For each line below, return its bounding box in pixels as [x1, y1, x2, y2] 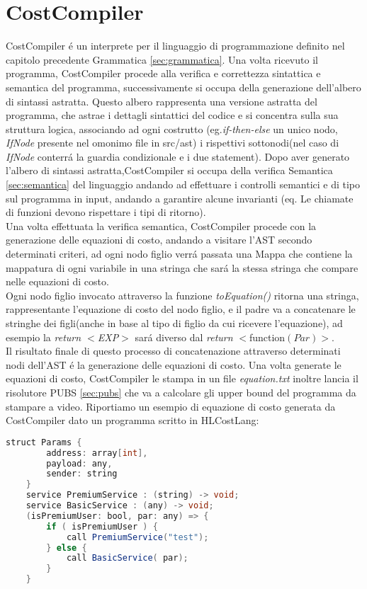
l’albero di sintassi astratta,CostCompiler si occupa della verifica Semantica [6, 163, 333, 178]
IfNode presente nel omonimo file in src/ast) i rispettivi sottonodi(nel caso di [6, 135, 339, 150]
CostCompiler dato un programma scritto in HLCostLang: [6, 413, 259, 428]
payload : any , [46, 458, 113, 469]
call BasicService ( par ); [66, 553, 188, 564]
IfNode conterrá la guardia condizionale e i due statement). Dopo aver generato [6, 149, 350, 164]
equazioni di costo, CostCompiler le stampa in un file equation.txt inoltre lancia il [6, 371, 358, 386]
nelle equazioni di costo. [6, 274, 109, 289]
